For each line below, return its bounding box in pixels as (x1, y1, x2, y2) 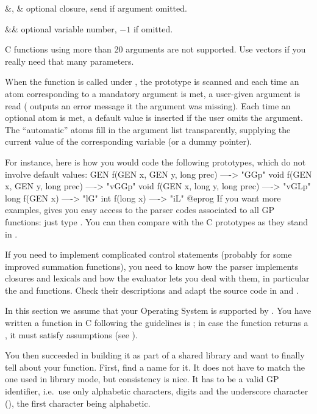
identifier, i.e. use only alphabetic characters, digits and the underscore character (5, 385, 308, 398)
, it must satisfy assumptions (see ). (5, 328, 138, 341)
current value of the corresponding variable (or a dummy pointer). (5, 135, 252, 148)
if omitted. (133, 22, 173, 35)
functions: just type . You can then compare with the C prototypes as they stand (5, 215, 308, 228)
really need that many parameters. (5, 54, 134, 67)
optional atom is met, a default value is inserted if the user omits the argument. (5, 111, 303, 124)
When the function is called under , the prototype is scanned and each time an (5, 75, 299, 88)
